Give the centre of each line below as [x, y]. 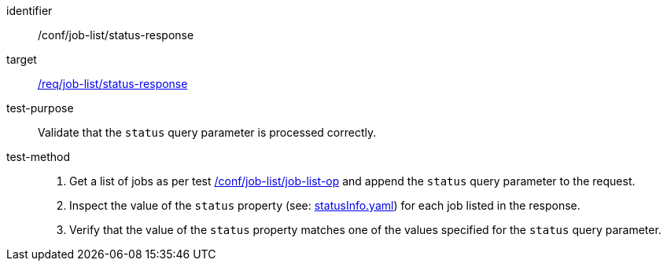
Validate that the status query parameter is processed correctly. [207, 132]
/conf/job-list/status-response [116, 35]
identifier [29, 11]
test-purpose [40, 108]
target [22, 59]
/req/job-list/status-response [113, 84]
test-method [38, 157]
